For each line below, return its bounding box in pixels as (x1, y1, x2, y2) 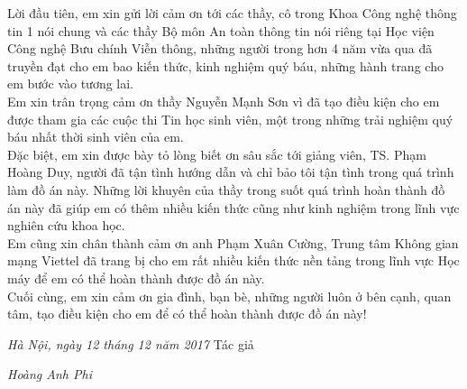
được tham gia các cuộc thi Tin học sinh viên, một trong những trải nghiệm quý (7, 109, 453, 128)
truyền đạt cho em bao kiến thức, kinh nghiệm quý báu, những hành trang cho (7, 56, 444, 75)
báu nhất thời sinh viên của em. (7, 127, 184, 146)
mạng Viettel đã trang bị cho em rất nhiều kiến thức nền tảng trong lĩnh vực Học (7, 251, 460, 270)
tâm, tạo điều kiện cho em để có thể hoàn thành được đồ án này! (7, 304, 367, 323)
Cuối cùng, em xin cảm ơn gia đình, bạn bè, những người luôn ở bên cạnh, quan (7, 286, 452, 305)
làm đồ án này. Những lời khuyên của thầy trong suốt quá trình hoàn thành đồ (7, 180, 445, 199)
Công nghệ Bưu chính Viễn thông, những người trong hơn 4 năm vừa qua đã (7, 39, 433, 58)
